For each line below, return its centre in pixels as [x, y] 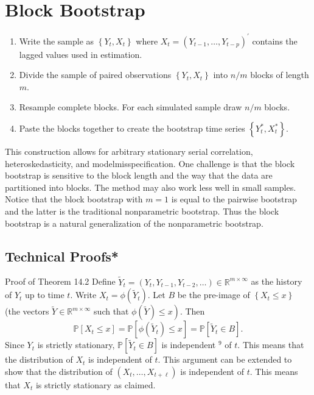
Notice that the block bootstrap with [74, 199]
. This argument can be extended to [225, 359]
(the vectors [27, 311]
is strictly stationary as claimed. [96, 384]
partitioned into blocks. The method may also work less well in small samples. [151, 187]
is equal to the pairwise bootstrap [234, 199]
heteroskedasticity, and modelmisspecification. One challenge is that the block [150, 163]
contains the [275, 41]
